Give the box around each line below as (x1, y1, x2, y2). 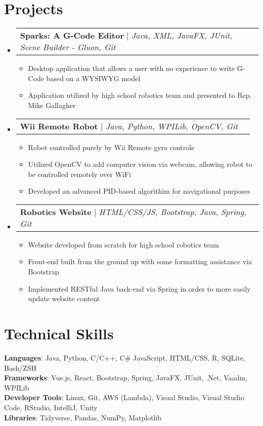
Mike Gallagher (28, 99, 76, 110)
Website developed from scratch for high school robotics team (28, 239, 219, 250)
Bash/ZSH (4, 362, 37, 373)
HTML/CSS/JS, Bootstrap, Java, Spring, (99, 205, 247, 218)
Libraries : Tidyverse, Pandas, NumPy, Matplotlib (4, 412, 162, 422)
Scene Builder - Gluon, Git (20, 41, 116, 53)
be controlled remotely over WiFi (28, 168, 131, 179)
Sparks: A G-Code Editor (20, 29, 124, 42)
